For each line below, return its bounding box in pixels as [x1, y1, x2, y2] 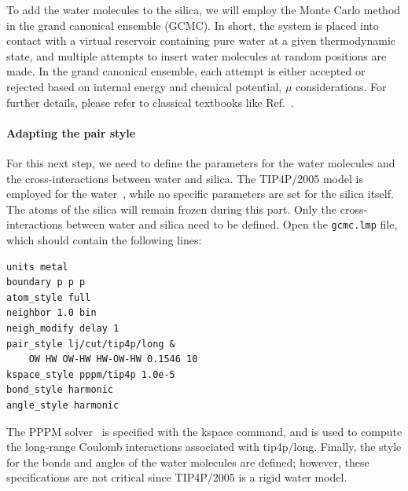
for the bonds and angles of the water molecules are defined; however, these [6, 453, 369, 470]
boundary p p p [6, 277, 86, 288]
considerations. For [296, 78, 387, 94]
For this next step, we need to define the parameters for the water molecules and [6, 154, 395, 170]
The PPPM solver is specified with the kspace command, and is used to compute [6, 423, 402, 439]
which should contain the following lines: [6, 231, 202, 247]
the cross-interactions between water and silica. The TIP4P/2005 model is [6, 170, 363, 186]
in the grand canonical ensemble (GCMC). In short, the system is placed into [6, 16, 379, 33]
